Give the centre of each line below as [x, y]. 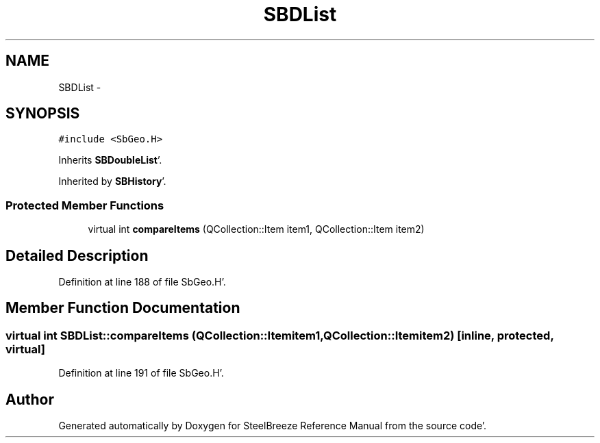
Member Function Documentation [123, 308]
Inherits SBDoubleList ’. [110, 160]
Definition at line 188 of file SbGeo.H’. [142, 282]
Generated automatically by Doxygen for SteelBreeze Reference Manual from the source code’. [273, 426]
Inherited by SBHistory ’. [112, 181]
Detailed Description [77, 255]
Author [30, 399]
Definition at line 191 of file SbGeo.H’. [141, 373]
